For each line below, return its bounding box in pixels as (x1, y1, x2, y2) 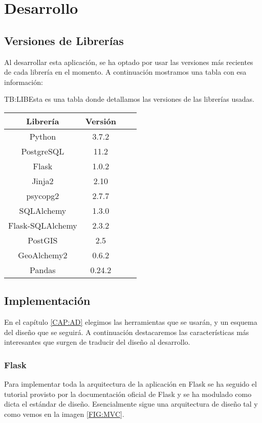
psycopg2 (26, 189, 59, 202)
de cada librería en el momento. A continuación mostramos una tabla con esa (4, 66, 247, 77)
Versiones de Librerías (4, 32, 124, 48)
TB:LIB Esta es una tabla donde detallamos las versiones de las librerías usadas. (4, 94, 254, 104)
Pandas (30, 263, 56, 276)
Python (29, 130, 56, 142)
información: (4, 76, 43, 87)
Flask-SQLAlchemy (8, 219, 77, 231)
